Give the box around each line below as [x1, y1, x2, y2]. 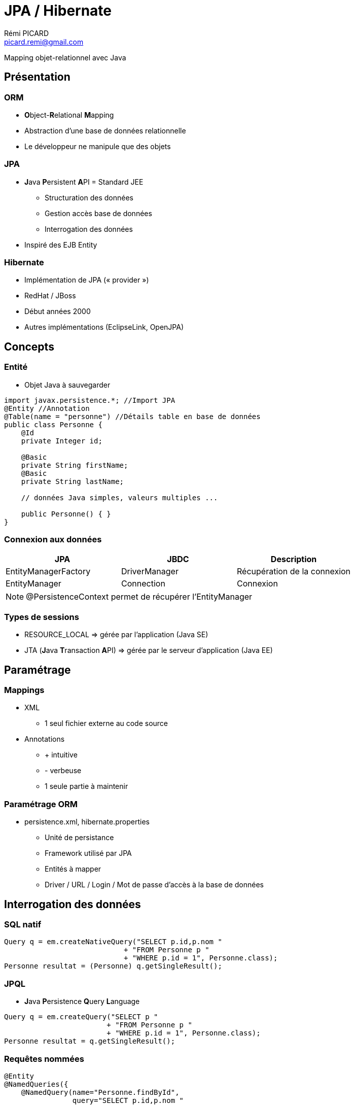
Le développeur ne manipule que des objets [24, 142, 171, 151]
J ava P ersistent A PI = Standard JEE [24, 177, 144, 186]
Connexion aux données [4, 534, 102, 545]
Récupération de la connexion [237, 566, 351, 577]
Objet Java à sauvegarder [24, 380, 111, 389]
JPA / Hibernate [4, 2, 112, 19]
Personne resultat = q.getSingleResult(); [4, 1037, 175, 1046]
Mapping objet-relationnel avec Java [4, 53, 126, 62]
